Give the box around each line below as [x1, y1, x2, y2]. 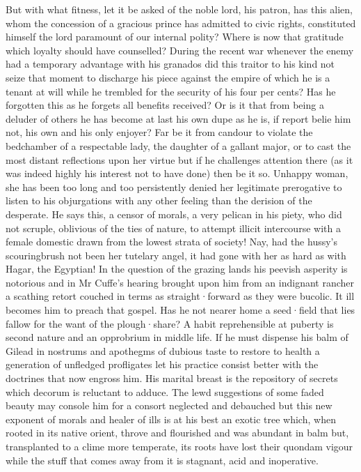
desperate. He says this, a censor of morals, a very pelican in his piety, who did [6, 206, 342, 221]
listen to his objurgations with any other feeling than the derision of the [6, 193, 312, 208]
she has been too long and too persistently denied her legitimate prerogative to [6, 179, 342, 194]
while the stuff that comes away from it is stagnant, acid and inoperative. [6, 452, 319, 467]
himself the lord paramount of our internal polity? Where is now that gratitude [6, 29, 344, 44]
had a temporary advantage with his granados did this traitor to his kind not [6, 56, 335, 71]
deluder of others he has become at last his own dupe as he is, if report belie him [6, 111, 351, 125]
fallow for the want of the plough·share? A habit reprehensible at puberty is [6, 316, 334, 330]
